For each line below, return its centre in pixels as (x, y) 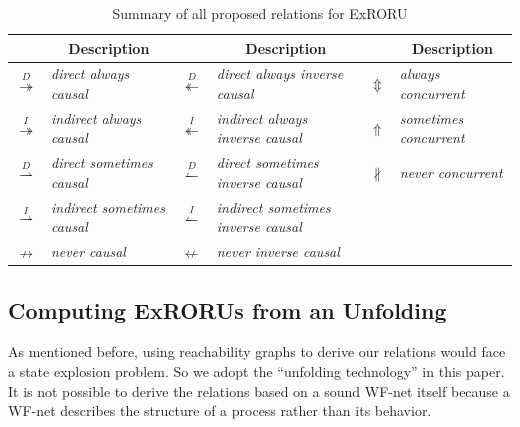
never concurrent (451, 172)
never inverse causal (278, 251)
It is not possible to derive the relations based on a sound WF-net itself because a (259, 390)
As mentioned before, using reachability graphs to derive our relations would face (257, 351)
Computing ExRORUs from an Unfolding (227, 309)
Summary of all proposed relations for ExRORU (260, 13)
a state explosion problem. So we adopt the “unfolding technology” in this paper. (256, 371)
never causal (88, 251)
